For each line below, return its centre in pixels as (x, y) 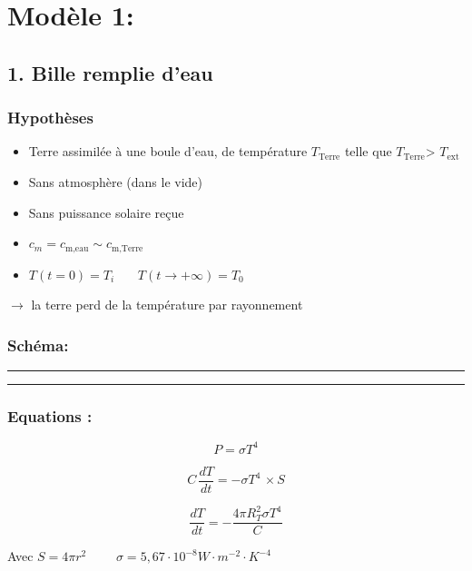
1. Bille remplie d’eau (110, 72)
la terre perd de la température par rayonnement (167, 305)
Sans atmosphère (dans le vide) (116, 181)
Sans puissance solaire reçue (106, 212)
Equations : (50, 415)
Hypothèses (50, 118)
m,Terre (127, 248)
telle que (368, 151)
